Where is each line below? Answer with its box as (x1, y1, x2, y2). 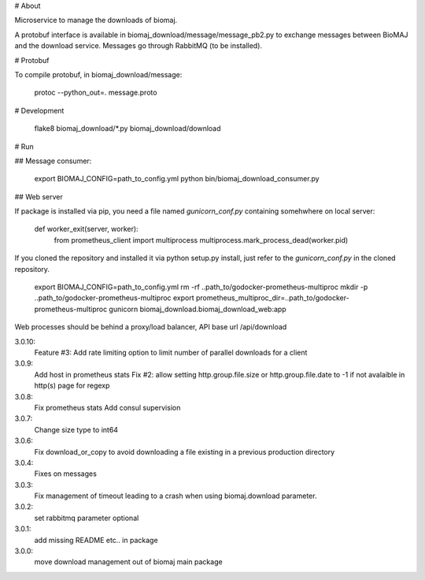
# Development (14, 106, 65, 115)
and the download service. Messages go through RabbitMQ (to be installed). (14, 41, 263, 50)
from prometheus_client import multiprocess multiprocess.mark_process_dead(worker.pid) (54, 235, 349, 244)
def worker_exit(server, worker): (34, 225, 139, 234)
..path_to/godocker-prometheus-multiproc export (34, 293, 194, 303)
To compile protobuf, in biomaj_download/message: (14, 69, 183, 79)
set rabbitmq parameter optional (34, 513, 139, 522)
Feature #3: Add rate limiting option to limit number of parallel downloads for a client (34, 348, 308, 357)
